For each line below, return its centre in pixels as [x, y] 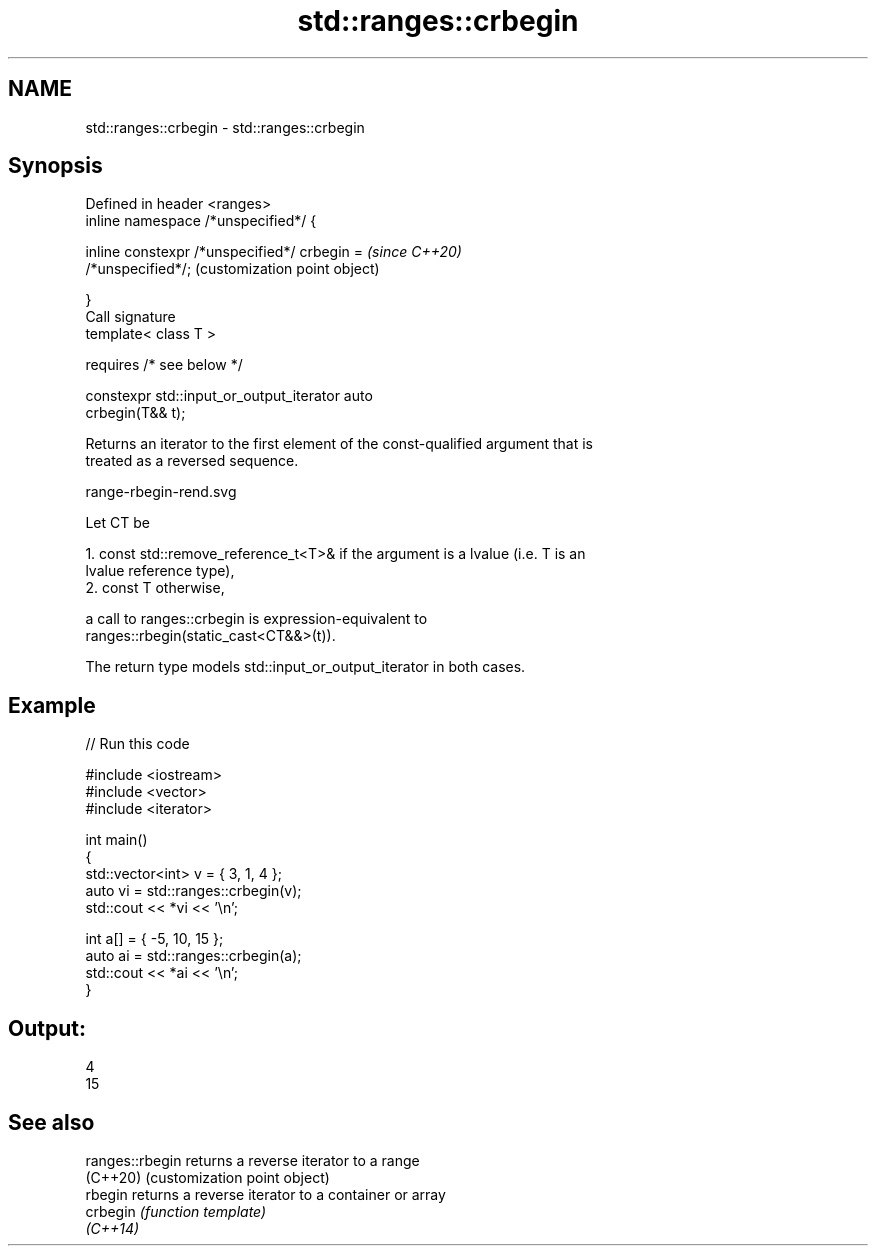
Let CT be [117, 523]
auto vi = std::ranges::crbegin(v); [193, 891]
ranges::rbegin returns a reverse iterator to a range [252, 1160]
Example [52, 705]
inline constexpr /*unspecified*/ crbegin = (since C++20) [273, 252]
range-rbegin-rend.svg [161, 492]
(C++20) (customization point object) [207, 1177]
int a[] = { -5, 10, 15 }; [154, 939]
